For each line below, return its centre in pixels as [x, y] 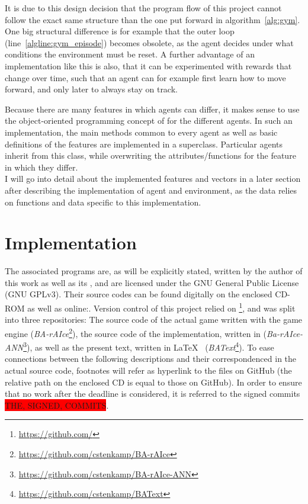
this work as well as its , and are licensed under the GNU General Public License [152, 282]
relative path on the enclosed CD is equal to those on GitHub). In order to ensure [153, 382]
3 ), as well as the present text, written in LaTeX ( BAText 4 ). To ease [149, 346]
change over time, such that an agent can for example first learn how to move [145, 77]
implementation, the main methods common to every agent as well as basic [141, 132]
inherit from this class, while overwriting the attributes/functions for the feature [150, 155]
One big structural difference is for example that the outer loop [120, 31]
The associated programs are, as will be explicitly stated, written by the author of [154, 271]
